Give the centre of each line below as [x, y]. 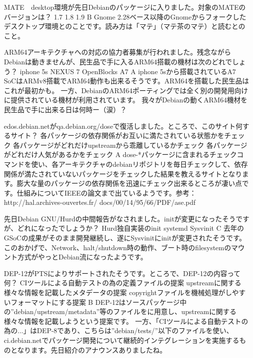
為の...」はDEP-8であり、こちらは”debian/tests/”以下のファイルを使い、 [119, 330]
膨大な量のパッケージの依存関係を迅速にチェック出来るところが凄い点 [129, 183]
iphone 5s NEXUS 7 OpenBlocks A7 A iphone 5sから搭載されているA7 [128, 71]
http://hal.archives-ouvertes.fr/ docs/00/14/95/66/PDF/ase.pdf [100, 202]
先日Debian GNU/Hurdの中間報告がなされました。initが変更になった [113, 218]
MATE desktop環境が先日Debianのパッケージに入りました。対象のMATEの [125, 7]
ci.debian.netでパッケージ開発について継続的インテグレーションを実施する [122, 340]
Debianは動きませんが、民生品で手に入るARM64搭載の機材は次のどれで [118, 61]
